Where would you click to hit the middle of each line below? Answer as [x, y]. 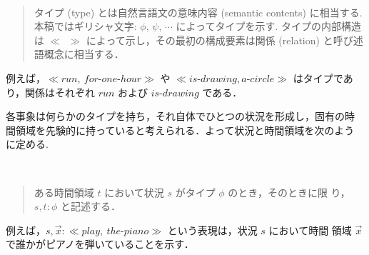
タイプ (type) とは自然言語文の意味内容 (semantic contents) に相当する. [198, 12]
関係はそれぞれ [60, 92]
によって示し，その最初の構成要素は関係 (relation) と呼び [219, 40]
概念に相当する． [84, 54]
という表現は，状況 [212, 230]
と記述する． [90, 206]
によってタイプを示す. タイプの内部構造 [268, 26]
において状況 [134, 192]
